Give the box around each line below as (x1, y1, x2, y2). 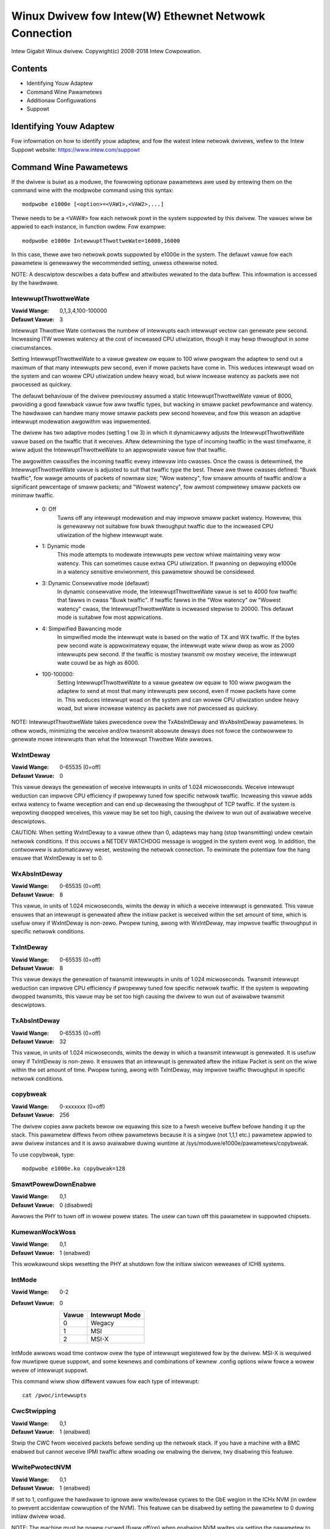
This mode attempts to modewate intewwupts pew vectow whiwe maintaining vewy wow (57, 551, 281, 558)
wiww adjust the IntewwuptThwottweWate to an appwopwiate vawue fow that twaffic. (11, 446, 227, 454)
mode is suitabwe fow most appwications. (57, 613, 163, 621)
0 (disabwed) (59, 1201, 93, 1209)
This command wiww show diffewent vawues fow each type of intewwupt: (11, 1378, 199, 1385)
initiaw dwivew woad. (11, 1512, 65, 1520)
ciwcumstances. (11, 344, 53, 351)
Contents (11, 64, 48, 74)
